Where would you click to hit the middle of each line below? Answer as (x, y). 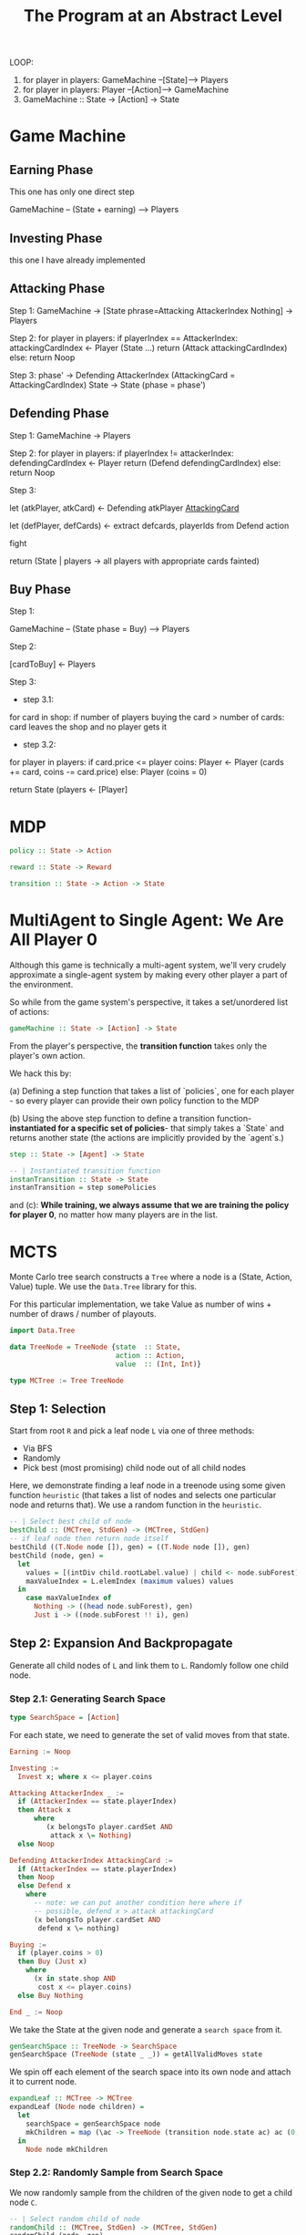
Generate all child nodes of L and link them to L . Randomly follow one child (149, 1665)
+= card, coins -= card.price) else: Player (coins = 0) (108, 772)
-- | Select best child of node (71, 1522)
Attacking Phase (57, 289)
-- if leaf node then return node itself (89, 1539)
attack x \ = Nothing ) (91, 1835)
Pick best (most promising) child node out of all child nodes (134, 1468)
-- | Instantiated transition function (85, 1171)
